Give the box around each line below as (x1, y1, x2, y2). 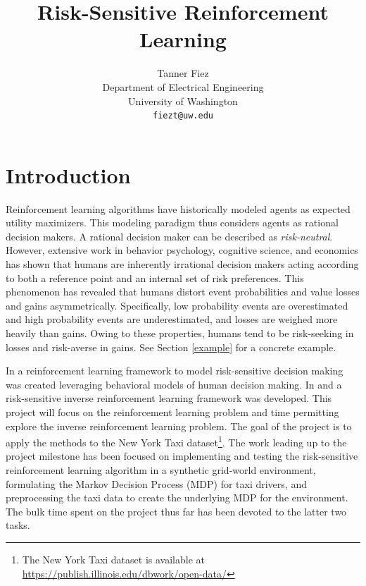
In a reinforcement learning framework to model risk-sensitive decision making (6, 363, 343, 378)
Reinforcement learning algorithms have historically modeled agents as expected (6, 201, 351, 216)
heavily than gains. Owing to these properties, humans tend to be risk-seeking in (6, 326, 354, 341)
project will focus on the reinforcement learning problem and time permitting (6, 405, 339, 419)
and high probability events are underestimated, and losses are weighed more (6, 312, 338, 326)
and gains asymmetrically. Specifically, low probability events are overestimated (6, 298, 348, 312)
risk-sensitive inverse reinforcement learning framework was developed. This (6, 391, 332, 405)
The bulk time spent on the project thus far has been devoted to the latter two (6, 503, 347, 518)
